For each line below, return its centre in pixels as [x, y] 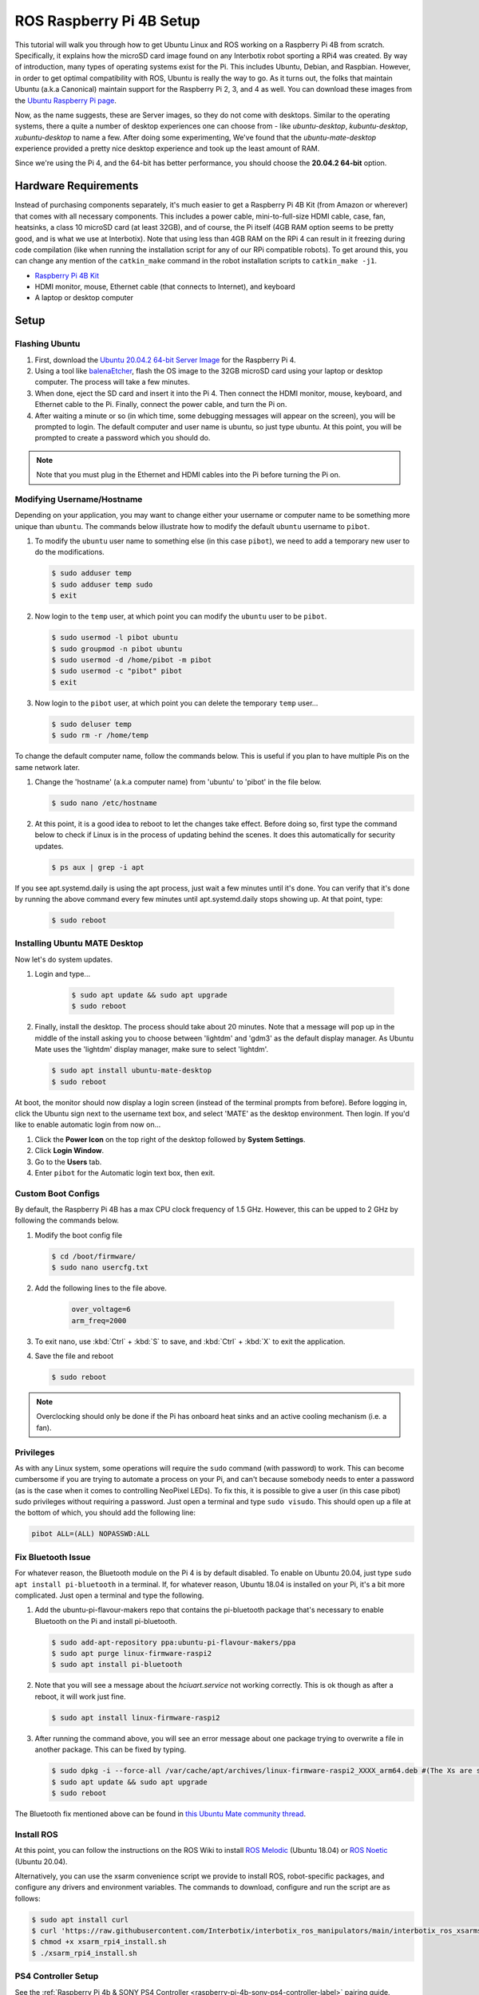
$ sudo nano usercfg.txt [100, 1268]
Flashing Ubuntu [48, 344]
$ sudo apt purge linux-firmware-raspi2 [131, 1653]
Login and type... [63, 974]
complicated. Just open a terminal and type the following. [109, 1595]
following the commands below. [67, 1220]
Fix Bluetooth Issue [53, 1557]
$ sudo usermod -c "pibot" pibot [117, 671]
